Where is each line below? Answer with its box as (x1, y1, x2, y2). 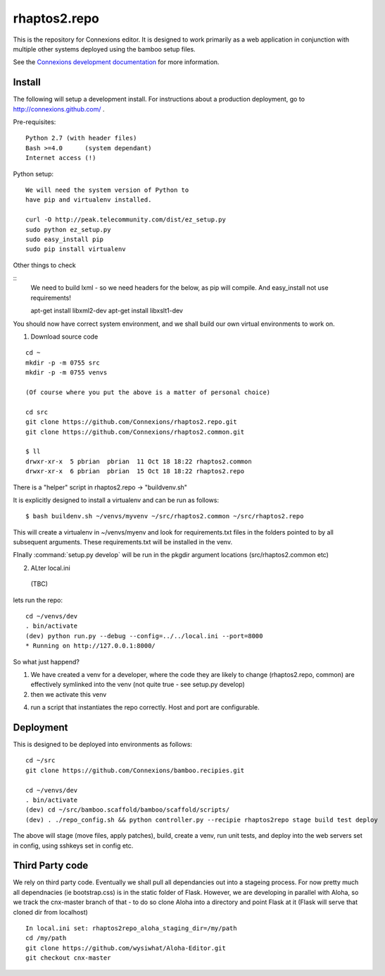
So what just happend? (13, 657, 80, 666)
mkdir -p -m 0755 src (25, 358, 100, 367)
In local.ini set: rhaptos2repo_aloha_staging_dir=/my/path (25, 925, 237, 932)
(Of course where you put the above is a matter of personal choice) (25, 389, 271, 396)
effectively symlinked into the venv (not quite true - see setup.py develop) (30, 681, 246, 689)
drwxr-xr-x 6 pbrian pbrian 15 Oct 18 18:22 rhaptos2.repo (25, 468, 245, 475)
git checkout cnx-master (25, 954, 111, 962)
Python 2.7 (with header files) (25, 134, 137, 142)
